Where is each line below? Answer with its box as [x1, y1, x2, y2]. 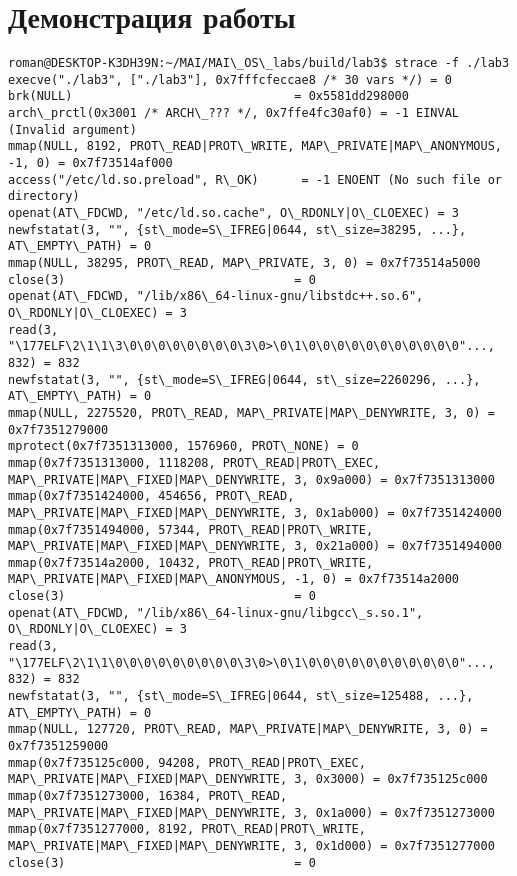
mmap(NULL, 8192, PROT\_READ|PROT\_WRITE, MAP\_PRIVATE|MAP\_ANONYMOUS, [8, 139, 502, 154]
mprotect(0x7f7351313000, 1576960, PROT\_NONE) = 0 [8, 439, 359, 454]
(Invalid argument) [8, 122, 137, 137]
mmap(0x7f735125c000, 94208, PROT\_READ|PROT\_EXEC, [8, 755, 366, 770]
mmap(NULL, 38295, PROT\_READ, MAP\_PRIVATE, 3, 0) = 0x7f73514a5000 [8, 256, 481, 270]
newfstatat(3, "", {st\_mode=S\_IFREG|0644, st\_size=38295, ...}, [8, 222, 467, 237]
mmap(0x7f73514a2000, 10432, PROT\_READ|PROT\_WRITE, [8, 555, 374, 570]
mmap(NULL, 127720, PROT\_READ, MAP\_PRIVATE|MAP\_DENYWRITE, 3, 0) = [8, 722, 488, 737]
